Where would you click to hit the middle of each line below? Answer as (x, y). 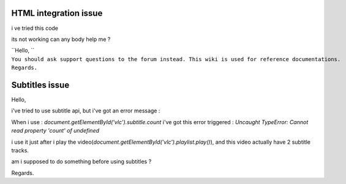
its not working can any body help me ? (61, 39)
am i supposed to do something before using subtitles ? (81, 161)
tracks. (20, 150)
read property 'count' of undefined (55, 131)
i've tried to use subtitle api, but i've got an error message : (86, 111)
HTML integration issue (57, 13)
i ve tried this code (35, 28)
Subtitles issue (40, 85)
